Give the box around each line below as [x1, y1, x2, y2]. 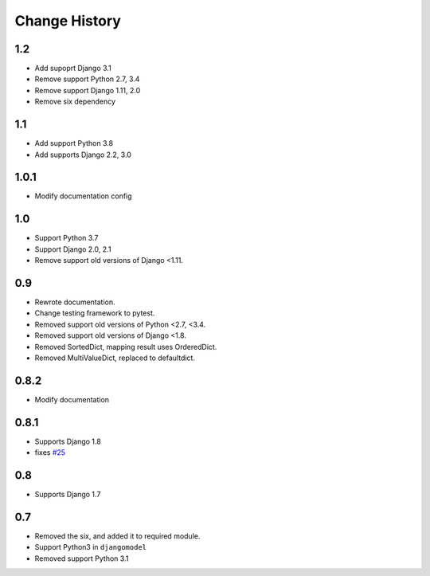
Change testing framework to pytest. [34, 308, 155, 318]
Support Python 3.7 [34, 233, 99, 243]
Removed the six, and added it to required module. [34, 531, 201, 541]
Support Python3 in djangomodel [34, 543, 147, 552]
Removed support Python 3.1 [34, 554, 129, 563]
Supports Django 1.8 [34, 437, 101, 446]
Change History [14, 12, 121, 29]
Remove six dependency [34, 96, 115, 107]
